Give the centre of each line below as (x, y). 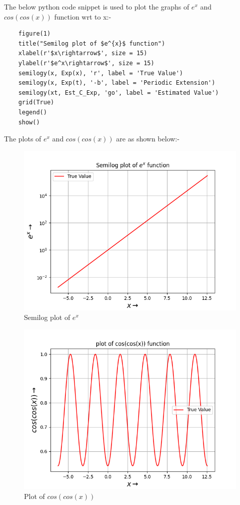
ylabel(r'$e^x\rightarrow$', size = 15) (86, 63)
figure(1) (34, 34)
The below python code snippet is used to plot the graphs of (97, 7)
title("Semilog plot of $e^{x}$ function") (92, 43)
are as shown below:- (148, 139)
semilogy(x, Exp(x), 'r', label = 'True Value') (100, 73)
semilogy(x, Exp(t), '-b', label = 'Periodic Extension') (117, 83)
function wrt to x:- (83, 16)
